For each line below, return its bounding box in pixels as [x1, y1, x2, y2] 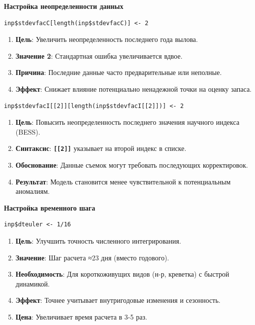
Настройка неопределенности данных [4, 1, 124, 11]
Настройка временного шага [4, 202, 96, 213]
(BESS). [15, 126, 40, 137]
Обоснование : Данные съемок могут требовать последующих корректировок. [15, 160, 248, 170]
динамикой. [15, 278, 50, 289]
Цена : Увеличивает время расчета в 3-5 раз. [15, 311, 147, 322]
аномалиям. [15, 186, 50, 196]
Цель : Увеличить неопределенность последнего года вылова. [15, 34, 198, 44]
